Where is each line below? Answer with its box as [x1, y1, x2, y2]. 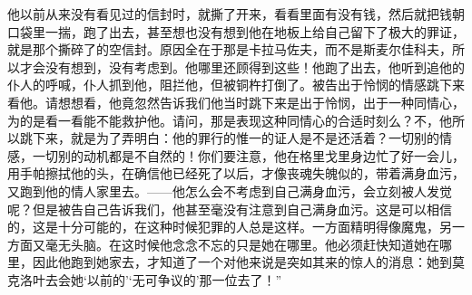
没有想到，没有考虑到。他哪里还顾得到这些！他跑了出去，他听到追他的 [44, 57, 465, 76]
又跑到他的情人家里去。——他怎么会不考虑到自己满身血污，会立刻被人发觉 [7, 181, 452, 200]
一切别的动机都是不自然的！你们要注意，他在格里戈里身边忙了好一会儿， [32, 146, 465, 165]
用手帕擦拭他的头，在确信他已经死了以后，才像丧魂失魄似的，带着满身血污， [7, 164, 465, 183]
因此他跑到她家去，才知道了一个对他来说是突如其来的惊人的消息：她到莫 [32, 252, 465, 271]
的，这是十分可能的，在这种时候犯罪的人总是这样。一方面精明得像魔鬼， [7, 217, 439, 236]
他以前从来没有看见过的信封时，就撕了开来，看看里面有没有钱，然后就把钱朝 [7, 5, 465, 23]
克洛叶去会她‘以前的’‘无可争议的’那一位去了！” [7, 270, 282, 289]
